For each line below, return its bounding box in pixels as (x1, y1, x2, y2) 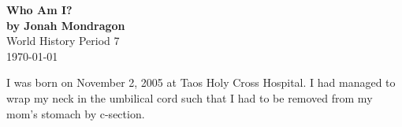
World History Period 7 (6, 32, 120, 49)
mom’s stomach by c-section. (6, 105, 145, 121)
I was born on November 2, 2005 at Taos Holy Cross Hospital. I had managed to (6, 74, 396, 91)
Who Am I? (6, 2, 73, 17)
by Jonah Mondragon (6, 17, 125, 33)
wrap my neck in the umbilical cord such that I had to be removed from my (6, 89, 373, 106)
